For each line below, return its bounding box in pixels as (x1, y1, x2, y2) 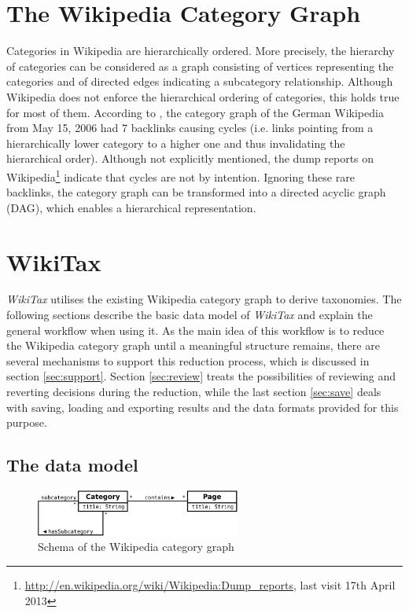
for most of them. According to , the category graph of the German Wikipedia (6, 104, 384, 120)
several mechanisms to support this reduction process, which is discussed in (6, 352, 370, 369)
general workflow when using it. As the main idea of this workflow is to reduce (6, 321, 385, 338)
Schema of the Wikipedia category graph (38, 538, 234, 555)
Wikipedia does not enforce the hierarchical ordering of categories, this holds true (6, 88, 400, 105)
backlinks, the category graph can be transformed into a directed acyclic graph (6, 184, 386, 200)
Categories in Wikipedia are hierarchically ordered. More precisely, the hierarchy (6, 42, 395, 59)
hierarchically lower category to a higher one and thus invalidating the (6, 134, 345, 151)
